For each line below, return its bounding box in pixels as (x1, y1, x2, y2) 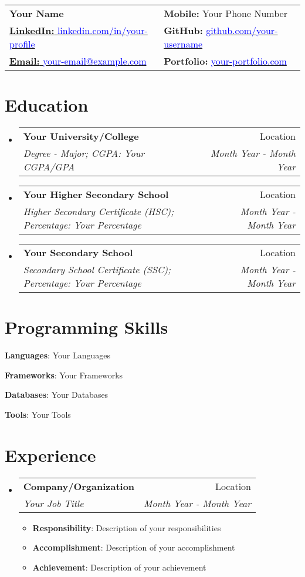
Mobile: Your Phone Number (164, 6, 287, 20)
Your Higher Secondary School (23, 187, 169, 202)
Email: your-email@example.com (9, 54, 147, 68)
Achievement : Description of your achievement (32, 561, 206, 573)
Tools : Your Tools (5, 408, 71, 421)
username (164, 37, 203, 51)
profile (9, 37, 35, 51)
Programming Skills (5, 315, 168, 339)
